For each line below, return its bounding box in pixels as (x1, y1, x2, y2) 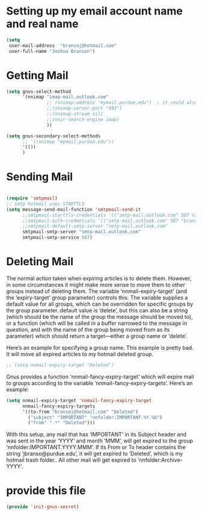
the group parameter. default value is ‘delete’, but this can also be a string (6, 307, 188, 314)
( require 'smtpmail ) (6, 195, 58, 201)
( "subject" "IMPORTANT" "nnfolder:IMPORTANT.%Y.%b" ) (28, 414, 163, 420)
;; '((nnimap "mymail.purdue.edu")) (22, 139, 114, 145)
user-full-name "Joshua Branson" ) (8, 48, 96, 54)
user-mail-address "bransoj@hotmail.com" (8, 42, 117, 49)
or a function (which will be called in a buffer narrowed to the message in (6, 319, 188, 327)
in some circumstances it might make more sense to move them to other (6, 282, 185, 288)
